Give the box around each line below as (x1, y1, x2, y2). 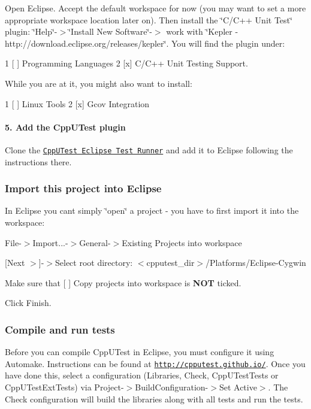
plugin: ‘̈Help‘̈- (5, 25, 58, 38)
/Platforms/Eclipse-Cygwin (206, 256, 306, 269)
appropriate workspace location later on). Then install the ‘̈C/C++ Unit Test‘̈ (5, 13, 292, 26)
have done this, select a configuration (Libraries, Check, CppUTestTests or (5, 369, 279, 381)
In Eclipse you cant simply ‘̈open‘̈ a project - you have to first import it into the (5, 204, 299, 217)
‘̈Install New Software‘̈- (68, 25, 152, 38)
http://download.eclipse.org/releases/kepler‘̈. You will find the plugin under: (5, 37, 285, 49)
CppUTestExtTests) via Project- (5, 381, 124, 393)
